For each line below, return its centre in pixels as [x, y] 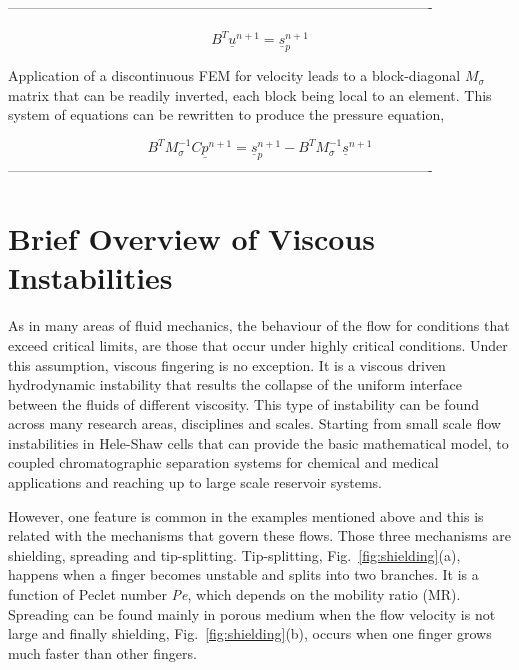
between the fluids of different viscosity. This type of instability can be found [244, 403]
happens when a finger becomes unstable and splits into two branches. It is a [243, 574]
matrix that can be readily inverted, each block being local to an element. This [250, 94]
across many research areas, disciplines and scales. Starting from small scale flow [254, 423]
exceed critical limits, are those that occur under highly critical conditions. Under [258, 344]
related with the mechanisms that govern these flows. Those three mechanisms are [260, 535]
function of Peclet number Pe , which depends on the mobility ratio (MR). [234, 594]
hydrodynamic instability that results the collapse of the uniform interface [235, 384]
